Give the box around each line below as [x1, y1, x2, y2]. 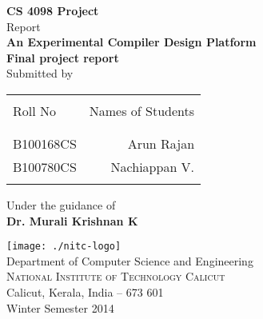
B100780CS [13, 157, 77, 176]
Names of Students [89, 101, 195, 120]
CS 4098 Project [6, 2, 99, 18]
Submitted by [6, 65, 74, 82]
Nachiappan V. [110, 157, 195, 176]
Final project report [6, 49, 119, 66]
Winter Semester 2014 [6, 299, 114, 316]
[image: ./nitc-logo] [6, 241, 122, 253]
